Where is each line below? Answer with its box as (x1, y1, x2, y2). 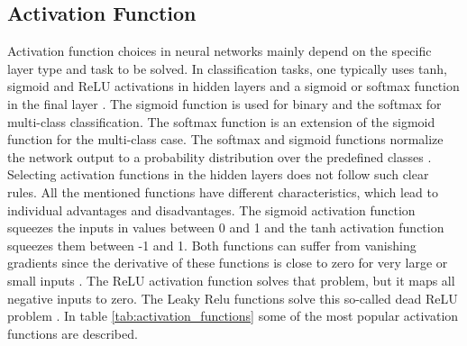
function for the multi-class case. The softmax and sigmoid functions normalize (7, 130, 444, 149)
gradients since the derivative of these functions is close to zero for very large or (7, 253, 448, 272)
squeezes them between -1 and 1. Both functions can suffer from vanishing (7, 235, 417, 254)
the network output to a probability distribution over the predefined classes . (7, 147, 432, 166)
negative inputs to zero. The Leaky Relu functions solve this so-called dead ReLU (7, 288, 458, 307)
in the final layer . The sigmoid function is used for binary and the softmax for (7, 94, 442, 113)
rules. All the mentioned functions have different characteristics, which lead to (7, 182, 439, 201)
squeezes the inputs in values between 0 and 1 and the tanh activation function (7, 218, 444, 237)
